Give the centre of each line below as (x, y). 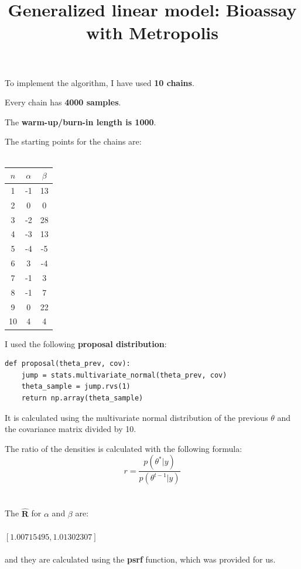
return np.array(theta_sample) (82, 398)
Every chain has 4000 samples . (63, 102)
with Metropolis (152, 32)
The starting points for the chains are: (73, 141)
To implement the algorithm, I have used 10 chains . (100, 82)
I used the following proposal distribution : (86, 343)
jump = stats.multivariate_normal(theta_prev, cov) (124, 375)
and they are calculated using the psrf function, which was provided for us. (140, 559)
